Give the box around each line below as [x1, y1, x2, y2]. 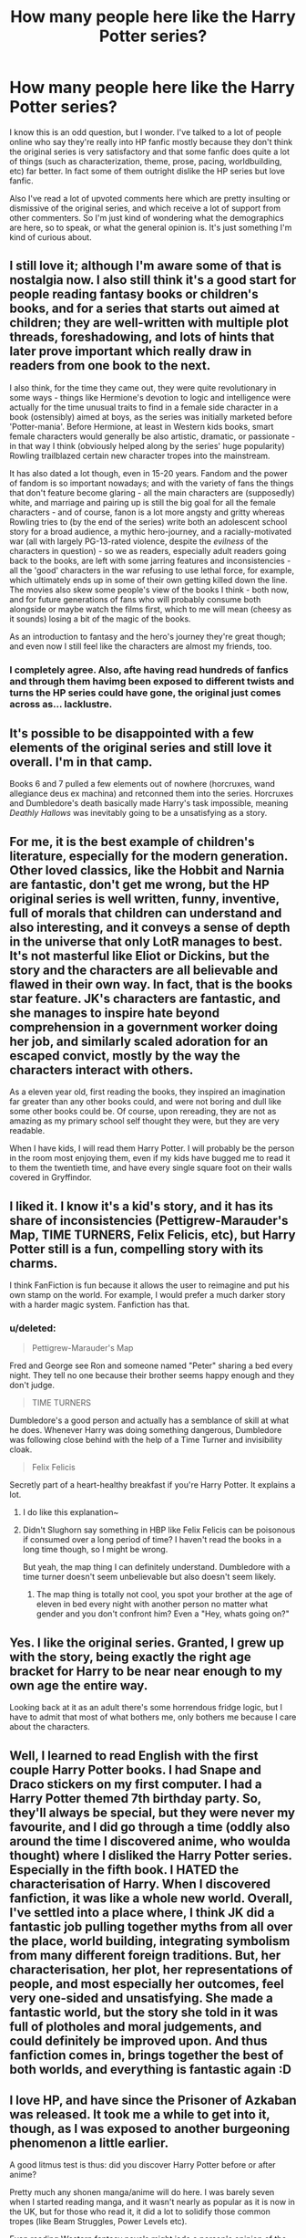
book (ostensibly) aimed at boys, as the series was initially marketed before [9, 411, 293, 422]
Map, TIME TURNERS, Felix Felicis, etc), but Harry [9, 1227, 296, 1242]
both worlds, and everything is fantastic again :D [9, 2061, 291, 2077]
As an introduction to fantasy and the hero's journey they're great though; [9, 631, 286, 642]
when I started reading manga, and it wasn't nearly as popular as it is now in [9, 2197, 296, 2208]
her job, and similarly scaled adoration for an [9, 1033, 269, 1049]
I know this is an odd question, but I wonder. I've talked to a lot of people [9, 126, 282, 138]
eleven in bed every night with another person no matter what [36, 1599, 269, 1610]
